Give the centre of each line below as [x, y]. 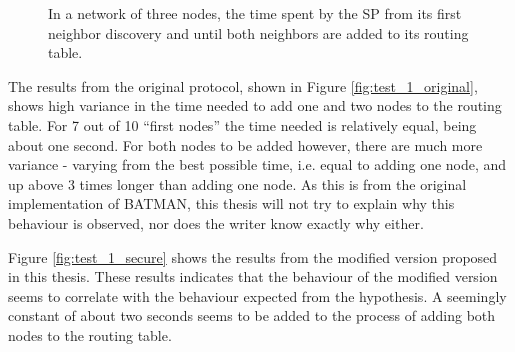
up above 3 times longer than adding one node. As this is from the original [237, 183]
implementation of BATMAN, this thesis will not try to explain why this [231, 203]
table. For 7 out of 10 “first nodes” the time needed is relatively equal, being [242, 124]
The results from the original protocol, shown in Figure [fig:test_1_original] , [243, 85]
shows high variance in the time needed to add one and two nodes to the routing [255, 105]
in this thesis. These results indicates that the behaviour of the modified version [253, 276]
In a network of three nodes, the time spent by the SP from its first [255, 13]
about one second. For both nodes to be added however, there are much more [245, 144]
